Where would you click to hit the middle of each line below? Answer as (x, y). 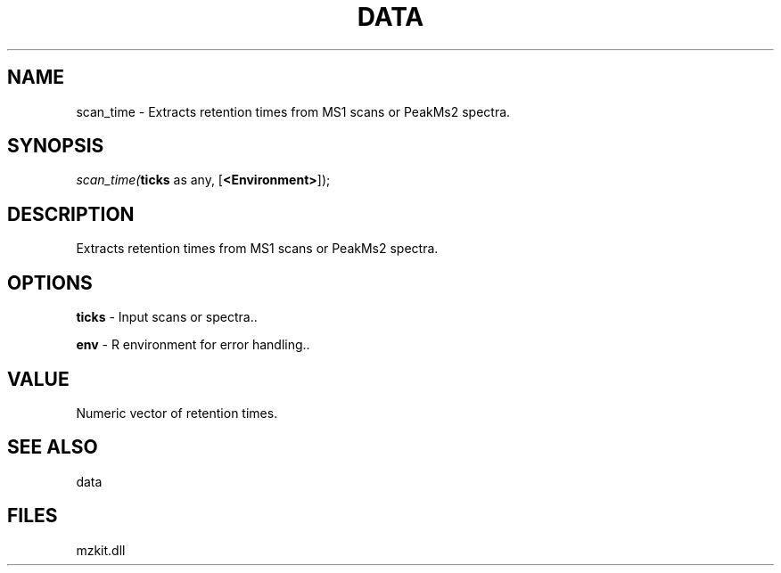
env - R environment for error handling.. (193, 345)
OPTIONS (50, 282)
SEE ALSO (53, 447)
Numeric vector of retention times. (177, 413)
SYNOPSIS (56, 146)
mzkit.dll (101, 550)
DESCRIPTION (71, 214)
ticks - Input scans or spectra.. (167, 317)
